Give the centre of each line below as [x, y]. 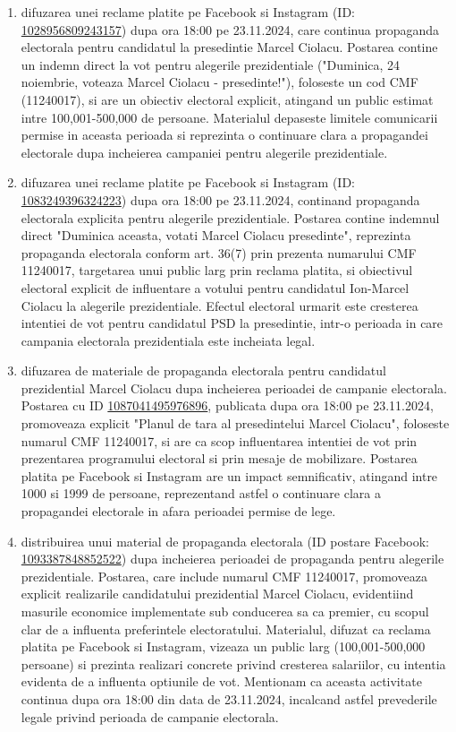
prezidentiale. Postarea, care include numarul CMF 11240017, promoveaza [224, 576]
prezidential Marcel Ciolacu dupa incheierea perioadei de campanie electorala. [234, 388]
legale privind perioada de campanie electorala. [150, 716]
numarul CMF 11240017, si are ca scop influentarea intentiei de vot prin [219, 440]
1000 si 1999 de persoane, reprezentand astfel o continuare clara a [201, 493]
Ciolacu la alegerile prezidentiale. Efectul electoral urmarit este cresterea [220, 305]
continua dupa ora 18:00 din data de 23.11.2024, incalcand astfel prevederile [229, 698]
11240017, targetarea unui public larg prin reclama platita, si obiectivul [217, 270]
